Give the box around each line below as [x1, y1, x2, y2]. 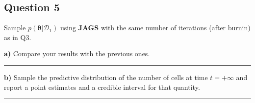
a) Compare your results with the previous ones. [4, 48, 150, 59]
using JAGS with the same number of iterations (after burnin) [60, 22, 251, 33]
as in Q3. [4, 32, 31, 42]
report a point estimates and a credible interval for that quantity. [4, 82, 200, 92]
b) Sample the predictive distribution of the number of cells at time [4, 72, 208, 82]
